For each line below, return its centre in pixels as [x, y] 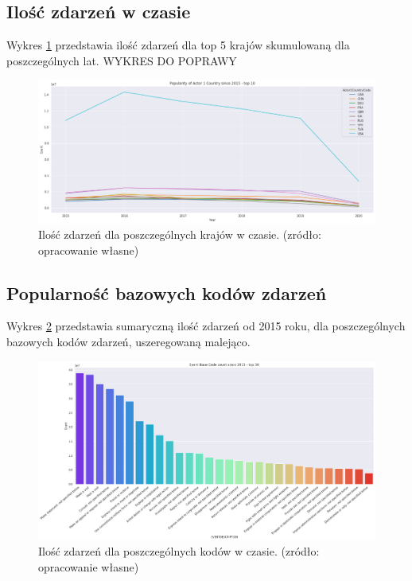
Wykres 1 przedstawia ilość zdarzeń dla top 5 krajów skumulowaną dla [178, 45]
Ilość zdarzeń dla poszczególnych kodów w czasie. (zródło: [179, 551]
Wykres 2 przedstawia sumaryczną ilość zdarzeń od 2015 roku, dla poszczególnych [206, 326]
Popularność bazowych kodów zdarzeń [167, 292]
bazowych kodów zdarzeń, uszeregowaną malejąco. [128, 342]
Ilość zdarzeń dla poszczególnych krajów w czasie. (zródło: [180, 234]
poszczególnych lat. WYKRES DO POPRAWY [122, 60]
